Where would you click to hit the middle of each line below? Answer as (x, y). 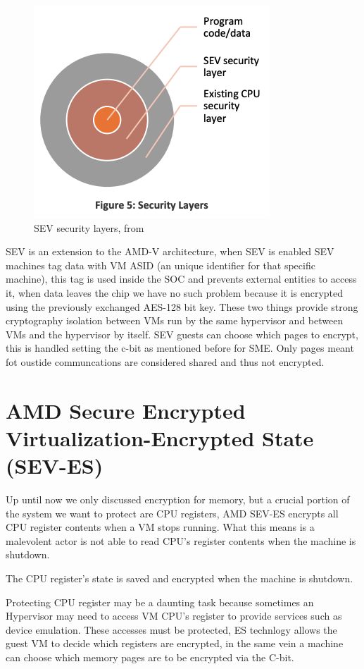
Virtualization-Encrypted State (160, 437)
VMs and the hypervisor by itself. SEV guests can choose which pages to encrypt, (182, 334)
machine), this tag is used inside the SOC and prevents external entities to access (181, 279)
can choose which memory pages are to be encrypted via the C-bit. (150, 657)
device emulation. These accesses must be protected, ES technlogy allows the (171, 629)
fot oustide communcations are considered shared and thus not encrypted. (165, 361)
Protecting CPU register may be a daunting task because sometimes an (160, 602)
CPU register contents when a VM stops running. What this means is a (160, 527)
